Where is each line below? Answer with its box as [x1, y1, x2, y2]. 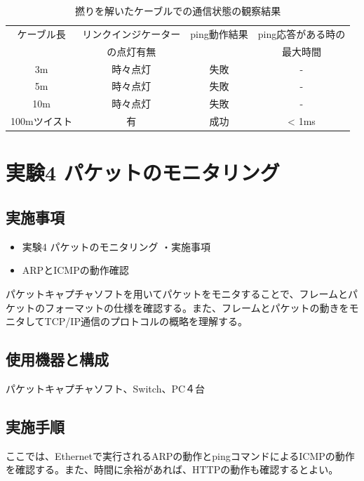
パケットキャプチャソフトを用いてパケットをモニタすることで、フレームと [6, 286, 349, 301]
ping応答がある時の [257, 26, 346, 41]
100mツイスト [11, 114, 73, 129]
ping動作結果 [190, 26, 248, 41]
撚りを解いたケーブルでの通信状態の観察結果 [75, 4, 281, 18]
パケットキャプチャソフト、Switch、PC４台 [6, 381, 205, 395]
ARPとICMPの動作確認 [22, 263, 129, 277]
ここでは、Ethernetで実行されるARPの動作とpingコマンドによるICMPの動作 [6, 448, 355, 463]
